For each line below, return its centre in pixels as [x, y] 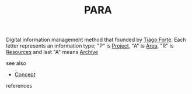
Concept [25, 75]
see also [16, 63]
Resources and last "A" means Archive [52, 52]
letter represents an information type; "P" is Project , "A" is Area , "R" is [90, 46]
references [19, 86]
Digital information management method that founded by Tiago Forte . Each [96, 40]
